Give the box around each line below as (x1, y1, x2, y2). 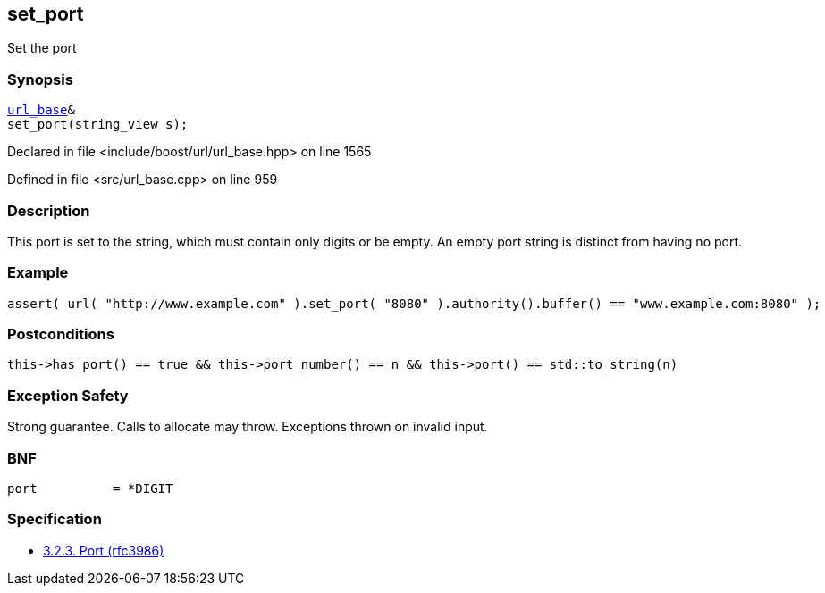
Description (7, 201, 90, 220)
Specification (7, 510, 102, 529)
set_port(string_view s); (7, 117, 189, 132)
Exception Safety (7, 386, 129, 405)
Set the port (7, 40, 77, 56)
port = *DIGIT (7, 480, 173, 496)
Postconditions (7, 325, 114, 344)
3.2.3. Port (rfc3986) (43, 542, 164, 558)
